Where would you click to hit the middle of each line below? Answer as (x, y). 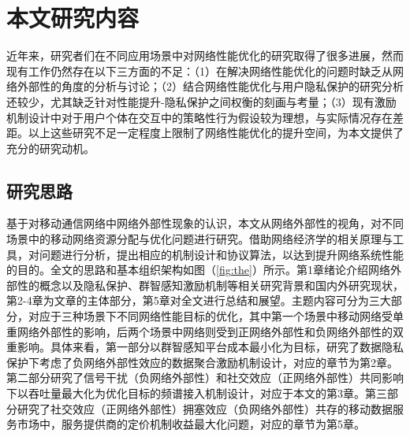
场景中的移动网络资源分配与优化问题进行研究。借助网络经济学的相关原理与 (199, 239)
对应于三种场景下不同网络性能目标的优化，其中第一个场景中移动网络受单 (216, 316)
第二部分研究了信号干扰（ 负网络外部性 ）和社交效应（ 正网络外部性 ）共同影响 (205, 378)
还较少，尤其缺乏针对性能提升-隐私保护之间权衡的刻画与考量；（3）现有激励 (201, 101)
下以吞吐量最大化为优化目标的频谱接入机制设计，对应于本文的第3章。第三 (197, 393)
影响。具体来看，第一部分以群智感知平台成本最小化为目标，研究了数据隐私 (210, 347)
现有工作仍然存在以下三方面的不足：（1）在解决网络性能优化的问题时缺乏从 (199, 70)
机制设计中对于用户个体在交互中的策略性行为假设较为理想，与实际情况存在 (199, 117)
